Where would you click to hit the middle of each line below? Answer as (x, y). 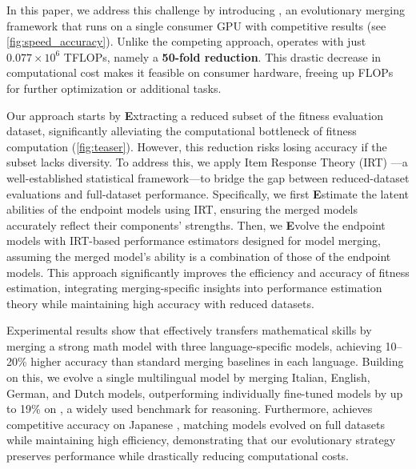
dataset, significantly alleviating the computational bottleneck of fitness (182, 131)
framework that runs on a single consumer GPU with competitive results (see (196, 25)
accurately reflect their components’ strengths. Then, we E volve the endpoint (196, 224)
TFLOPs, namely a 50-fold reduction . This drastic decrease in (222, 56)
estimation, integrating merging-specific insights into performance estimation (194, 288)
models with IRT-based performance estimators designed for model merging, (194, 241)
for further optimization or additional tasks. (114, 88)
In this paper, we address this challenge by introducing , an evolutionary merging (206, 10)
